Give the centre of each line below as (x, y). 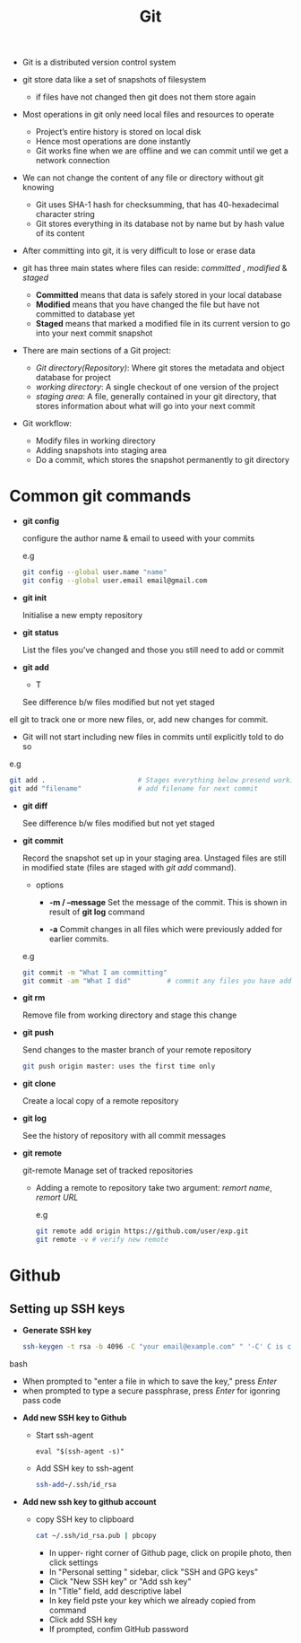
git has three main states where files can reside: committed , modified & (155, 268)
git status (40, 632)
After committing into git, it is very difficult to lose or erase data (139, 251)
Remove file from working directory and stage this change (129, 1015)
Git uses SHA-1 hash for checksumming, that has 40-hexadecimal (157, 205)
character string (65, 214)
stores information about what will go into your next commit (145, 406)
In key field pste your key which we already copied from (152, 1600)
